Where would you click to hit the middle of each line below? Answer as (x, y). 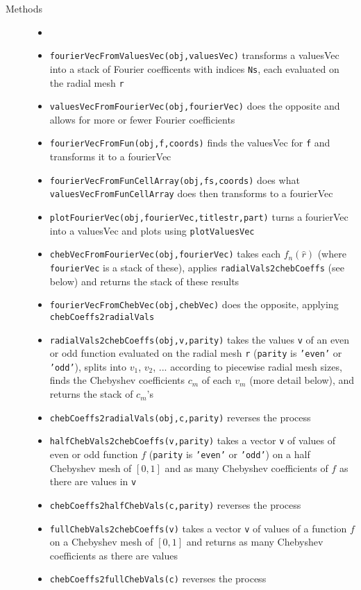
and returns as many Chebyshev (255, 542)
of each (217, 380)
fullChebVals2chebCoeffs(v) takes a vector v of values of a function (198, 528)
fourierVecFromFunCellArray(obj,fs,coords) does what (175, 179)
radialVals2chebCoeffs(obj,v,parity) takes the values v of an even (200, 339)
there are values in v (93, 481)
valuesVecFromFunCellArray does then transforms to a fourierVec (191, 193)
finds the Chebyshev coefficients (117, 380)
